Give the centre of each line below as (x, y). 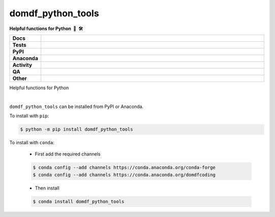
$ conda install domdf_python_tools (79, 201)
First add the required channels (68, 154)
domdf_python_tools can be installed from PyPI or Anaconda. (76, 106)
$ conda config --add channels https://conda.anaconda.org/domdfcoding (124, 175)
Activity (22, 65)
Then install (47, 188)
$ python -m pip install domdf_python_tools (77, 129)
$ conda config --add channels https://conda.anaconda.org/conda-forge (124, 168)
